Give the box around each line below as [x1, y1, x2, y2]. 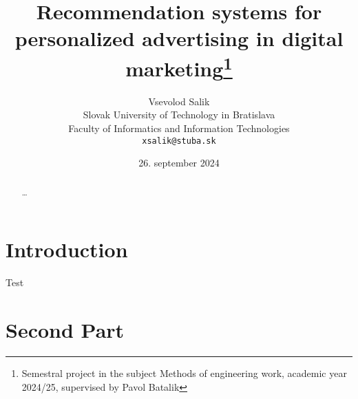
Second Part [6, 316, 125, 344]
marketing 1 [125, 51, 233, 82]
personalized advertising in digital [14, 24, 344, 52]
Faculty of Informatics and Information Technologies [68, 121, 290, 136]
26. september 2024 [138, 155, 220, 170]
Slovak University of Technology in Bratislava [83, 107, 275, 122]
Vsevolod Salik [148, 94, 210, 108]
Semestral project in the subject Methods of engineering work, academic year [21, 365, 347, 380]
